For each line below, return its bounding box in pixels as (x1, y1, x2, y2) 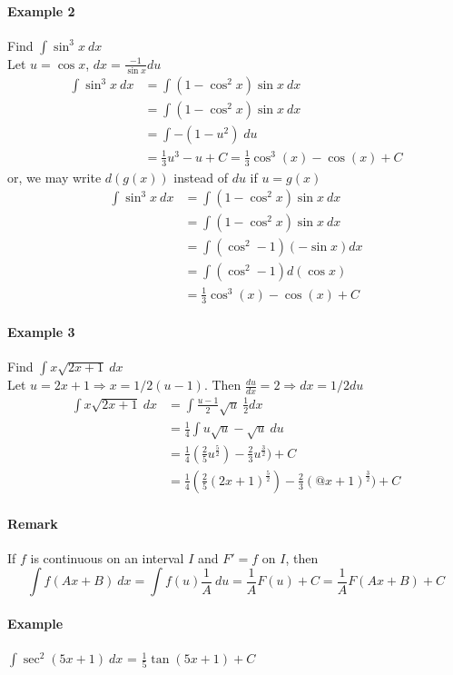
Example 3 (7, 323, 75, 342)
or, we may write (7, 167, 102, 186)
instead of (173, 167, 228, 186)
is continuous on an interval (30, 548, 184, 567)
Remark (7, 513, 58, 532)
